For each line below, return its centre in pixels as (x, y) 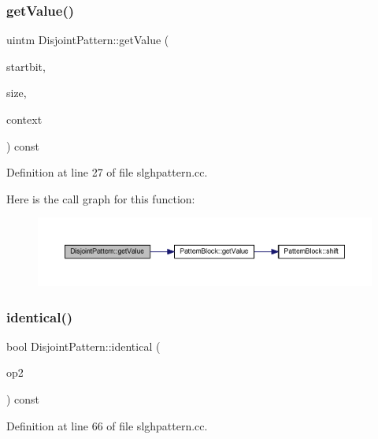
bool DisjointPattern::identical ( (83, 346)
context (24, 119)
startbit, (26, 66)
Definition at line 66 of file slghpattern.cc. (107, 425)
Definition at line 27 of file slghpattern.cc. (107, 172)
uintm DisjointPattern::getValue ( (88, 40)
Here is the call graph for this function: (101, 198)
